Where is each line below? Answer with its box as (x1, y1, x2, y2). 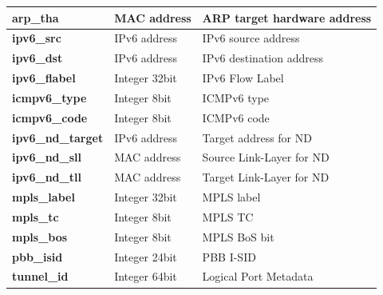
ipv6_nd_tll (12, 169, 81, 185)
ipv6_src (12, 30, 61, 46)
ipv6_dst (12, 50, 63, 66)
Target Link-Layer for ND (202, 169, 330, 185)
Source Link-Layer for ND (202, 149, 330, 165)
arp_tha (12, 9, 59, 26)
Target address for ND (202, 129, 312, 146)
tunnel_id (12, 268, 69, 285)
